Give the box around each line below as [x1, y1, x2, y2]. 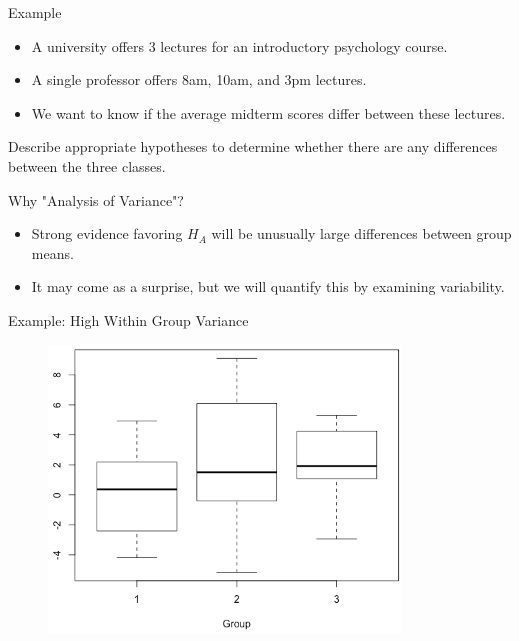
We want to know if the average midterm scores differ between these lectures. [31, 102, 506, 123]
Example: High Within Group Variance [8, 309, 249, 330]
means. [31, 242, 74, 263]
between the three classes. [8, 155, 166, 176]
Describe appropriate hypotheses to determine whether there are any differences [8, 136, 498, 157]
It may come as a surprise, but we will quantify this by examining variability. [31, 276, 505, 297]
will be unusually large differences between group [211, 223, 512, 244]
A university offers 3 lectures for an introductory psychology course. [31, 35, 448, 56]
